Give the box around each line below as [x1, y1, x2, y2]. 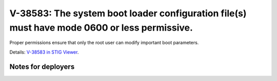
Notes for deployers [9, 62, 75, 71]
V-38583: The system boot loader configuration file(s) [9, 8, 247, 19]
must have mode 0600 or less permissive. [9, 22, 193, 33]
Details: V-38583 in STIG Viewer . [9, 49, 79, 55]
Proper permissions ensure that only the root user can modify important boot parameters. [9, 40, 199, 46]
